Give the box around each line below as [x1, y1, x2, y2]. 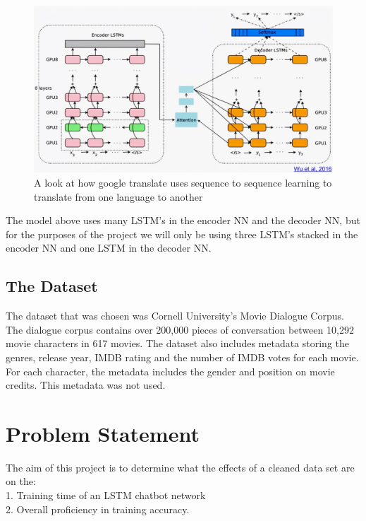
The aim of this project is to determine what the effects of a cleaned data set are [6, 459, 355, 474]
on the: [6, 474, 36, 488]
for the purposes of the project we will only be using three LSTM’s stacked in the [6, 226, 358, 241]
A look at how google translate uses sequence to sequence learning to [34, 175, 332, 190]
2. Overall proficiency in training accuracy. [6, 501, 190, 516]
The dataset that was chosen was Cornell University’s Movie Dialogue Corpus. [6, 308, 344, 323]
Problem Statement [6, 418, 200, 447]
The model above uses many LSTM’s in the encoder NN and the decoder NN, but [6, 213, 360, 228]
